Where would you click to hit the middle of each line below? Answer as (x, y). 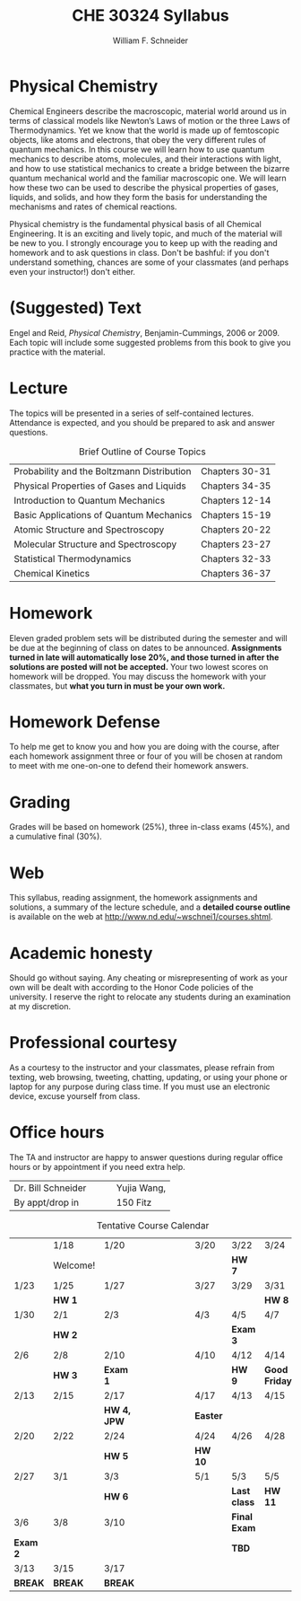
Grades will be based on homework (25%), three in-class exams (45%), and (150, 827)
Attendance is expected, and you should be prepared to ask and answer (142, 422)
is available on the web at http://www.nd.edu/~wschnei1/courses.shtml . (141, 917)
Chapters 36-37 (236, 573)
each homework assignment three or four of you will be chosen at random (146, 756)
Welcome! (74, 1265)
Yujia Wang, (141, 1188)
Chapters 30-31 (236, 471)
